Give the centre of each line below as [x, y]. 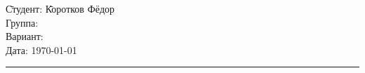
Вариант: [25, 36]
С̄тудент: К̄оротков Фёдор [60, 8]
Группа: [22, 22]
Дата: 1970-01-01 [41, 49]
